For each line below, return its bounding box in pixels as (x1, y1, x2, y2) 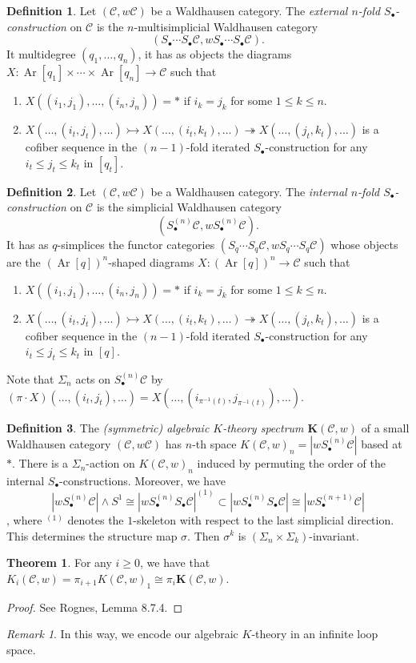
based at (361, 436, 402, 452)
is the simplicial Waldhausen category (96, 199, 282, 215)
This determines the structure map (6, 527, 178, 544)
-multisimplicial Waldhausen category (134, 18, 318, 34)
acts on (75, 370, 111, 387)
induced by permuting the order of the (197, 455, 386, 472)
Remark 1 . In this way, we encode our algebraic (6, 625, 238, 642)
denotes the (67, 511, 124, 528)
